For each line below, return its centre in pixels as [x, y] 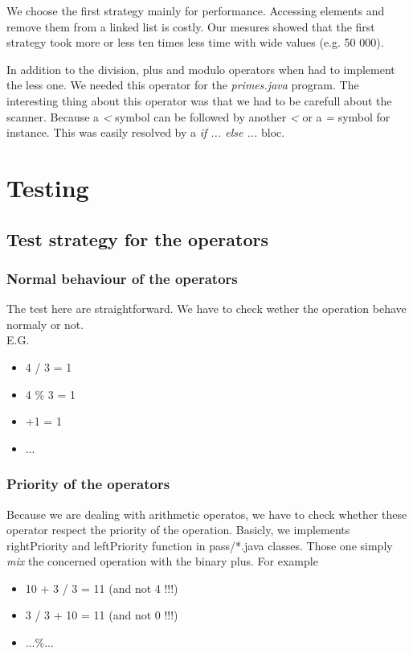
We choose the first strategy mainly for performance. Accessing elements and [196, 10]
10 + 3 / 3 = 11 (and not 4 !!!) [102, 588]
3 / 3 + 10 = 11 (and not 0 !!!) [102, 615]
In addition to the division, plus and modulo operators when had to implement [201, 69]
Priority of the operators [88, 484]
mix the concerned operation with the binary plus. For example [162, 561]
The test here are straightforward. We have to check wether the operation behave [206, 308]
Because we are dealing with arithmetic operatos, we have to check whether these [207, 514]
